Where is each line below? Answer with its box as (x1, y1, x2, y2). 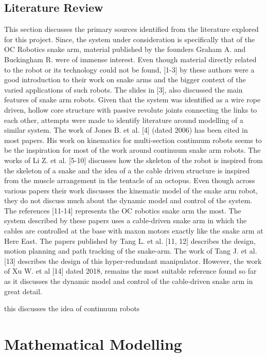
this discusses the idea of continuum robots (4, 303, 140, 314)
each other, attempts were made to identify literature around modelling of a (4, 114, 243, 125)
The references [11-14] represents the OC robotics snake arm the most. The (4, 205, 241, 216)
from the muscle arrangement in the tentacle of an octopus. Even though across (4, 175, 255, 186)
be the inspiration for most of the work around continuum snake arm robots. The (4, 145, 261, 155)
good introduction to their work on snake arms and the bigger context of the (4, 74, 246, 85)
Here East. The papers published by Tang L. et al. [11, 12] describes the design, (4, 235, 256, 246)
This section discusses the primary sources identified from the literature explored (4, 24, 259, 34)
